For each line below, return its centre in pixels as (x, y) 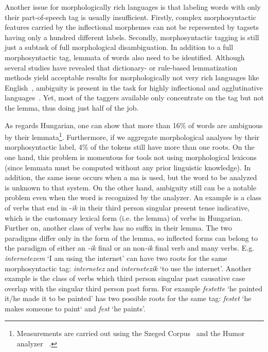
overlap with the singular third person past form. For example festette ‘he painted (133, 288)
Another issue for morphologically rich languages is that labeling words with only (133, 7)
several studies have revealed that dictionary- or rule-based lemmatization (121, 67)
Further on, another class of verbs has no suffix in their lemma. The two (118, 228)
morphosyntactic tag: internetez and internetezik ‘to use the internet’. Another (128, 268)
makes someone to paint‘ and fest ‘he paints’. (75, 308)
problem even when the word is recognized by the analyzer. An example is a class (133, 197)
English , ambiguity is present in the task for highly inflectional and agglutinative (134, 87)
